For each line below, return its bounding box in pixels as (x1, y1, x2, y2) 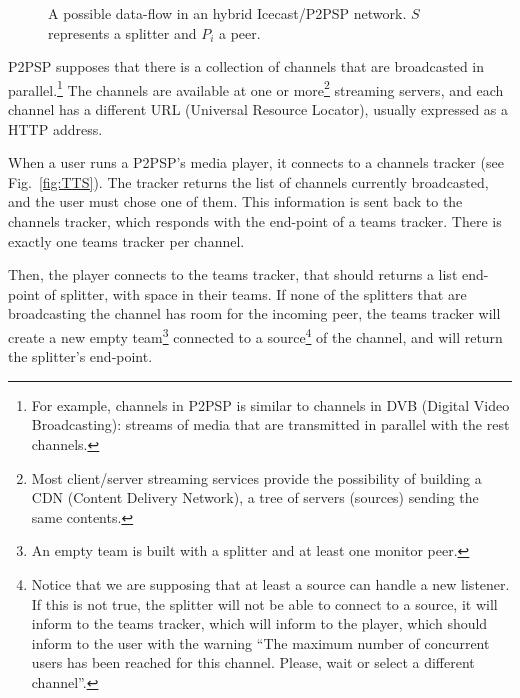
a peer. (219, 22, 261, 43)
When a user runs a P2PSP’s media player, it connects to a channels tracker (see (8, 152, 504, 173)
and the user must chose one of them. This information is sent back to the (8, 191, 463, 212)
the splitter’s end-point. (8, 346, 153, 367)
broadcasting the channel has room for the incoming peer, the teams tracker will (8, 303, 501, 324)
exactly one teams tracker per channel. (8, 230, 245, 251)
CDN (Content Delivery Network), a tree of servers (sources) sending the (31, 487, 479, 508)
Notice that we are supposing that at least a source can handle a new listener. (31, 573, 510, 594)
